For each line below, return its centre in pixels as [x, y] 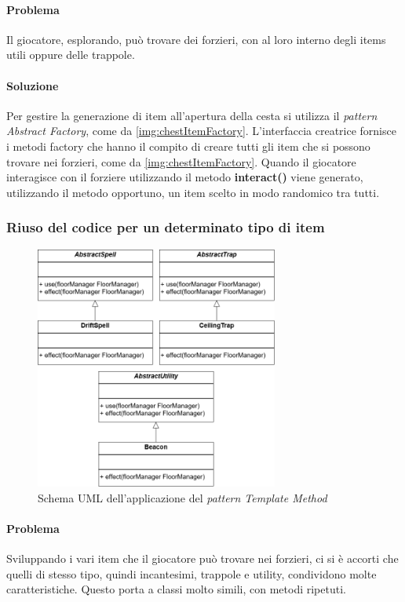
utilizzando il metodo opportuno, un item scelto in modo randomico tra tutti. [193, 192]
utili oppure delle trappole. [71, 55]
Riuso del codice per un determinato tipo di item [166, 227]
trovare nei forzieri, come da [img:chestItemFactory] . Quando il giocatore [181, 161]
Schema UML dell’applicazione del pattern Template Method [182, 497]
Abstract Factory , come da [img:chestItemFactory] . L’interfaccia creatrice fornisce [201, 131]
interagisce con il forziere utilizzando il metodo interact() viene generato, [185, 177]
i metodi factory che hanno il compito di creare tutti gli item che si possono [188, 146]
